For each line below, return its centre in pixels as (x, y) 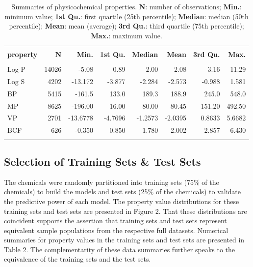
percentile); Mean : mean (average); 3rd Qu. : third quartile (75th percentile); (126, 26)
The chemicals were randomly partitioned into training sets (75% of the (112, 182)
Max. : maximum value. (126, 35)
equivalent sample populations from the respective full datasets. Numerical (116, 230)
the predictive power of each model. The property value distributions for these (122, 201)
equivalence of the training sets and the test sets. (77, 259)
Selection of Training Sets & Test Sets (102, 161)
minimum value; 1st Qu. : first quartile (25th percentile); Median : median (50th (126, 16)
